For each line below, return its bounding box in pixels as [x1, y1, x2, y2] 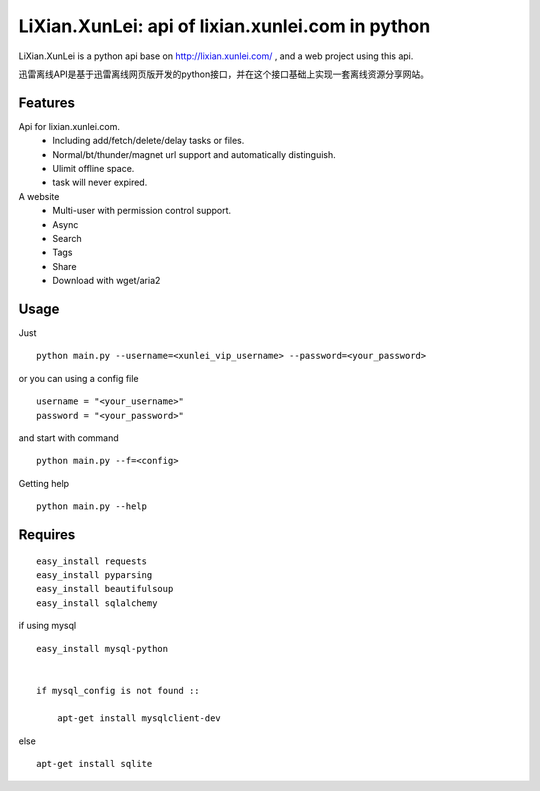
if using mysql [18, 620, 77, 632]
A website [18, 190, 60, 202]
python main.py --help [36, 501, 148, 512]
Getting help [18, 477, 70, 489]
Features [18, 94, 75, 111]
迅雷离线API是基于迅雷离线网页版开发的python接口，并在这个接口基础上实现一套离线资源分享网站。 [18, 68, 430, 80]
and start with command [18, 432, 119, 444]
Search [52, 232, 82, 244]
